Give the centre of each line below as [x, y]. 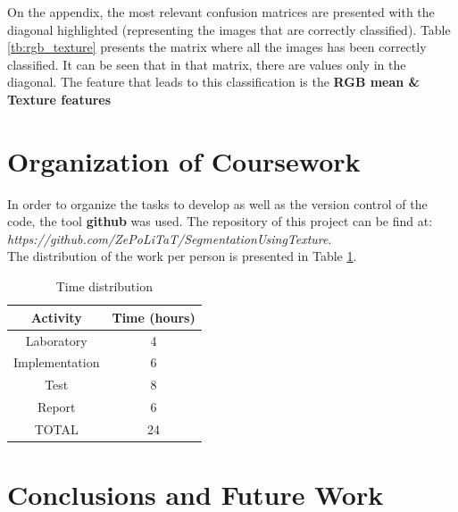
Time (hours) [154, 317]
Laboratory [56, 340]
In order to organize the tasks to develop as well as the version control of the [217, 203]
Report [56, 407]
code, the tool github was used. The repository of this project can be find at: [220, 221]
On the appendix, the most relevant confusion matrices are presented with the [221, 12]
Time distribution [104, 286]
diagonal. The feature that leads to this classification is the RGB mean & [214, 82]
